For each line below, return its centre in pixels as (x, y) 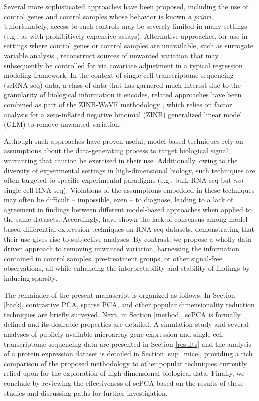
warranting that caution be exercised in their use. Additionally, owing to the (121, 160)
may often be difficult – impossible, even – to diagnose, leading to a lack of (119, 200)
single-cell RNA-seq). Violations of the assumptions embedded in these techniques (129, 190)
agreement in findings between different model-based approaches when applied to (128, 209)
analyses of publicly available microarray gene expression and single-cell (114, 334)
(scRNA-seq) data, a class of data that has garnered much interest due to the (122, 85)
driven (14, 248)
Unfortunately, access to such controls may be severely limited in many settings (126, 26)
